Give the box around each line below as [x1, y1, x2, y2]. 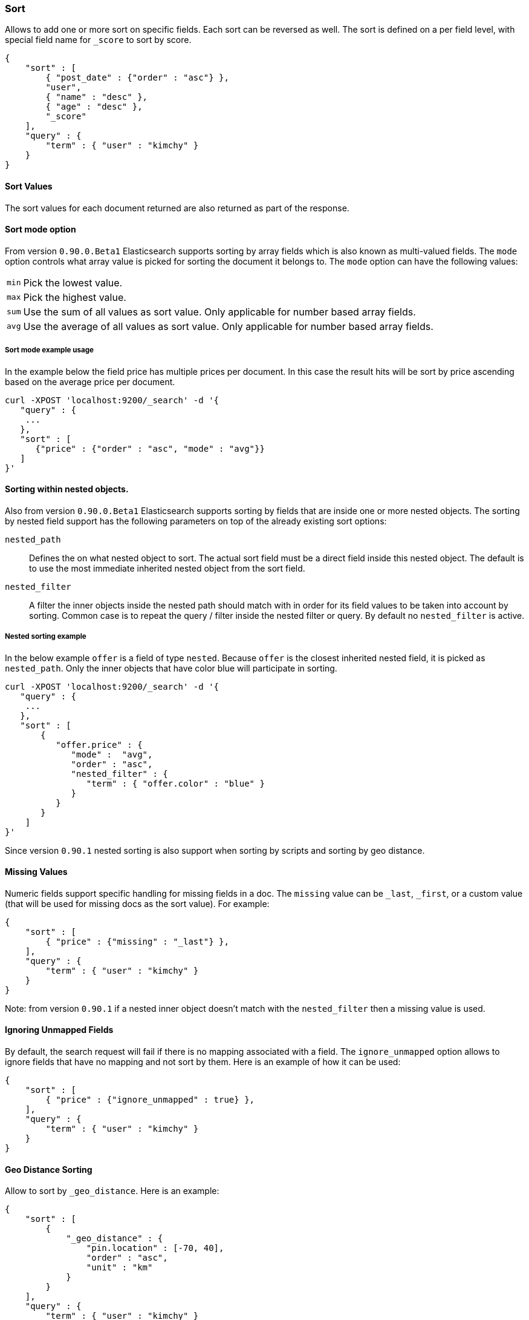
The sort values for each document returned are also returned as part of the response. [5, 202, 349, 213]
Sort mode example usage [5, 346, 94, 355]
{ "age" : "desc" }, [45, 102, 143, 112]
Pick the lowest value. [23, 276, 123, 289]
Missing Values [5, 866, 68, 877]
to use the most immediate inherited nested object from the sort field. [29, 563, 305, 573]
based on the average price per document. [5, 376, 175, 387]
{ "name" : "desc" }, [45, 92, 148, 102]
